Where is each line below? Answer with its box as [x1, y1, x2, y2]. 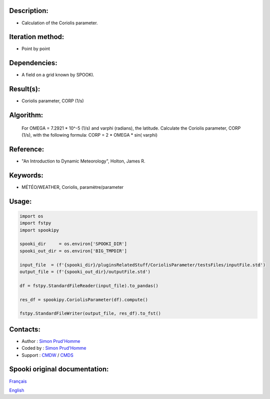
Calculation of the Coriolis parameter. [21, 20, 98, 26]
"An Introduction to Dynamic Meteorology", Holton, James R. [21, 158, 146, 164]
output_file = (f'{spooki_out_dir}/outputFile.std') [19, 269, 151, 274]
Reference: [9, 145, 44, 154]
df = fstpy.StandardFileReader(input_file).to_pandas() [19, 283, 159, 288]
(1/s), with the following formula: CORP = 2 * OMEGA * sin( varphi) [21, 132, 158, 138]
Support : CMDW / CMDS [21, 352, 74, 358]
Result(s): [9, 85, 41, 93]
